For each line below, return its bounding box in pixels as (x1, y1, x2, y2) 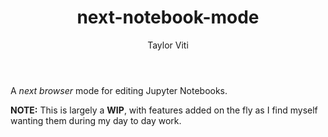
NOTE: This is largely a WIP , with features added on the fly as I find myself (10, 104, 318, 116)
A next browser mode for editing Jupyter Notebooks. (10, 84, 228, 96)
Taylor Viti (147, 39, 189, 51)
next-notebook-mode (76, 6, 260, 29)
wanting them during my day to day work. (10, 114, 182, 126)
